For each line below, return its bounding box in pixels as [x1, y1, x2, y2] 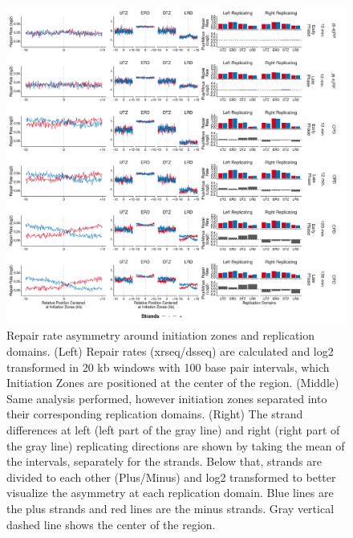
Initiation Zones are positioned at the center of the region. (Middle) [6, 374, 339, 391]
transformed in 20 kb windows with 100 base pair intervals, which [6, 358, 330, 375]
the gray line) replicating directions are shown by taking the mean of [6, 437, 345, 454]
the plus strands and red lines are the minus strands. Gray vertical [6, 499, 335, 516]
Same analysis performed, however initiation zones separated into [6, 389, 327, 406]
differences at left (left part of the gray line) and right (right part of [6, 422, 340, 438]
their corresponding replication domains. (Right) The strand [6, 406, 303, 422]
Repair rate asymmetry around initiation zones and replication [6, 327, 315, 344]
